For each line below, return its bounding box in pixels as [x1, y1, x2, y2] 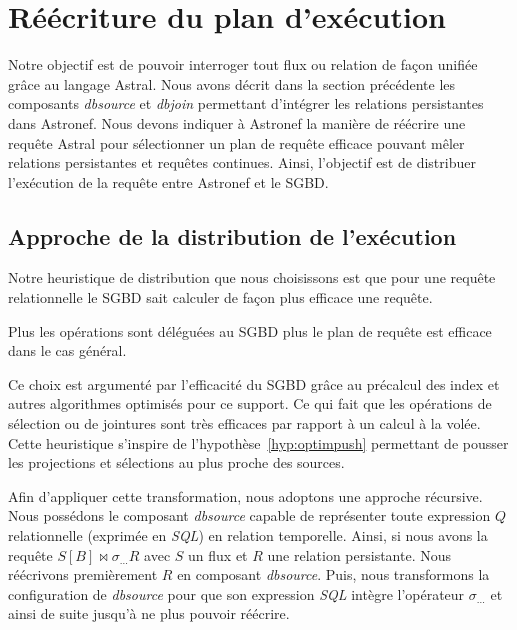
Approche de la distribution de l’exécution [8, 220, 457, 251]
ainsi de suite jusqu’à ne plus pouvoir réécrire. [8, 603, 290, 624]
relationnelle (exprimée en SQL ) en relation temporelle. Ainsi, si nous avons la [8, 525, 488, 546]
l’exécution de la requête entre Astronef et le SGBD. [8, 171, 329, 192]
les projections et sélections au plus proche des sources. [8, 452, 345, 473]
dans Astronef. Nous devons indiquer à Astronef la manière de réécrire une [8, 112, 466, 133]
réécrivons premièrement [8, 564, 158, 585]
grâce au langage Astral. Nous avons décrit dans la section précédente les [8, 73, 456, 94]
